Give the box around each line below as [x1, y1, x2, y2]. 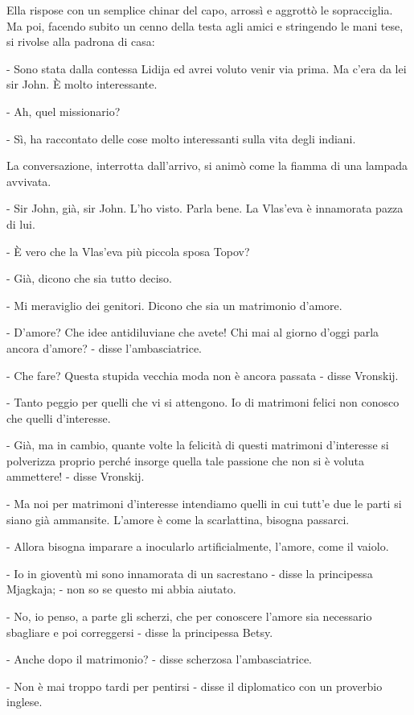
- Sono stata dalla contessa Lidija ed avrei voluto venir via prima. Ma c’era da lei [6, 60, 407, 76]
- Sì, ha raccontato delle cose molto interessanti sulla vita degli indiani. [6, 130, 356, 147]
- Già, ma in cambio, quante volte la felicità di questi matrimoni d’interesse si [6, 436, 389, 453]
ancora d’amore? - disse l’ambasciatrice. [6, 339, 202, 356]
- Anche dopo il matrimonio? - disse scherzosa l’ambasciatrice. [6, 651, 313, 667]
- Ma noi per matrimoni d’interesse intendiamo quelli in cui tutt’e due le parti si [6, 495, 402, 512]
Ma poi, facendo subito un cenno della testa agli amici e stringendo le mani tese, [6, 17, 404, 34]
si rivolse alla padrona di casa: [6, 33, 155, 50]
